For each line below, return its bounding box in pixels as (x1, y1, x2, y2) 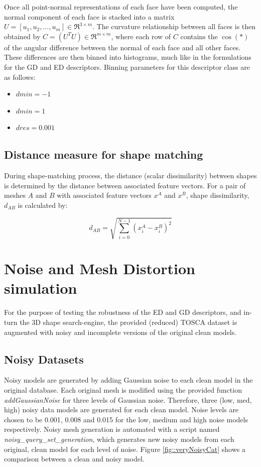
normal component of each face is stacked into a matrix (4, 11, 175, 22)
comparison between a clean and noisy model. (4, 453, 145, 464)
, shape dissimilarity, (186, 190, 249, 200)
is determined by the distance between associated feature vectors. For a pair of (4, 180, 246, 190)
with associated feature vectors (57, 190, 152, 200)
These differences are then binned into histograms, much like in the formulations (4, 52, 251, 62)
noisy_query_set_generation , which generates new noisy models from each (4, 433, 234, 444)
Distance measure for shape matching (4, 147, 203, 162)
